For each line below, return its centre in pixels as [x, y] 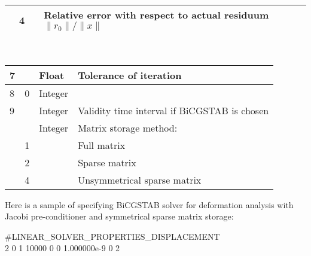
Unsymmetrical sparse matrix [140, 179]
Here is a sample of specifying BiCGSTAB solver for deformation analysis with [149, 204]
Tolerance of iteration [130, 75]
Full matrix [102, 145]
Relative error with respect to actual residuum [156, 15]
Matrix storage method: [128, 127]
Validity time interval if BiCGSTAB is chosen [173, 110]
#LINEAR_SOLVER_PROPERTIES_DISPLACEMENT [112, 236]
